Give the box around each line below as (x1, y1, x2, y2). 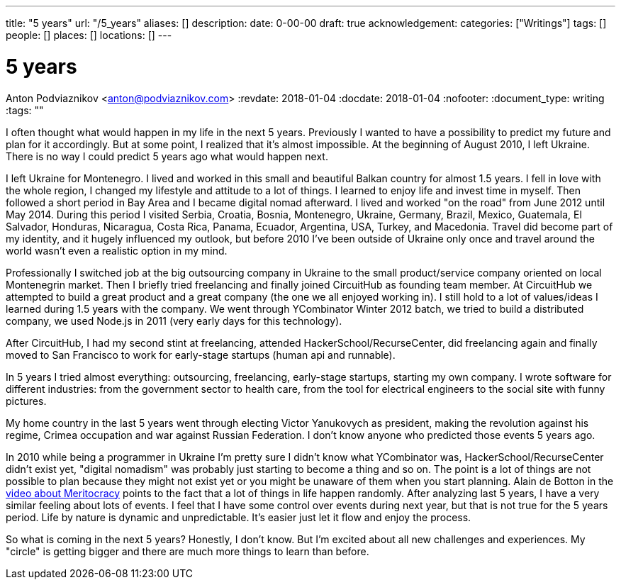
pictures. (6, 394, 47, 407)
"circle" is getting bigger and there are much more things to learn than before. (6, 545, 369, 557)
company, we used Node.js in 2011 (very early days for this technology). (6, 314, 342, 327)
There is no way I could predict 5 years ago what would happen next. (6, 150, 328, 162)
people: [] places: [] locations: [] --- (6, 29, 172, 41)
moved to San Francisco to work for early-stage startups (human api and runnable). (6, 348, 396, 361)
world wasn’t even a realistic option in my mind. (6, 244, 228, 257)
